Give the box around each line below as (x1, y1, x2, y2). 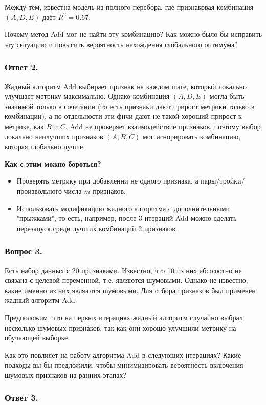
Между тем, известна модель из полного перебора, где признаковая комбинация (5, 2, 254, 12)
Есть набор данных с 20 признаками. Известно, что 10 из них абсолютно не (5, 265, 242, 275)
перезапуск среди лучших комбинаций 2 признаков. (16, 222, 178, 233)
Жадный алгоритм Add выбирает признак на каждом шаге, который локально (5, 80, 247, 91)
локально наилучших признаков (5, 131, 103, 141)
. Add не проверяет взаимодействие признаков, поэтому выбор (65, 120, 261, 131)
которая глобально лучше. (5, 141, 85, 152)
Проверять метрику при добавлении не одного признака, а (16, 175, 198, 186)
